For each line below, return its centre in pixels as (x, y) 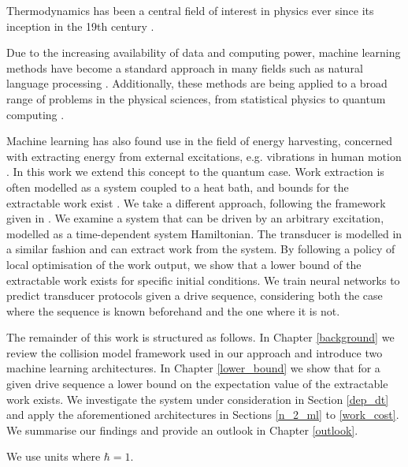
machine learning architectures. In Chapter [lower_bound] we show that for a (193, 368)
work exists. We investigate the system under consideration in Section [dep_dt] (198, 399)
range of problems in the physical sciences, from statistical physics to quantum (196, 98)
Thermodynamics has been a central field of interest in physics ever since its (190, 10)
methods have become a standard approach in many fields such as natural (185, 67)
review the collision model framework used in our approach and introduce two (195, 352)
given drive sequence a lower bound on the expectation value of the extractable (197, 384)
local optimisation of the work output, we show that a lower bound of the (184, 264)
